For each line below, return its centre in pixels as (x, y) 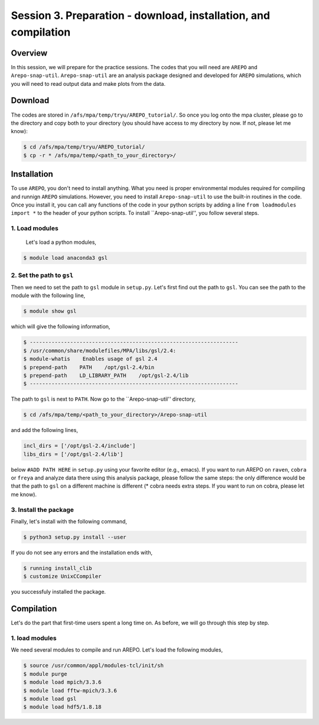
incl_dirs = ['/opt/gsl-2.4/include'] (79, 446)
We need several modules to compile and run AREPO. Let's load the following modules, (117, 650)
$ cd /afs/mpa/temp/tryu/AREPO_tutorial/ (84, 147)
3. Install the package (42, 510)
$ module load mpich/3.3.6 (62, 682)
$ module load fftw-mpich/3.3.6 (70, 690)
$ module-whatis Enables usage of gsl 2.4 (90, 359)
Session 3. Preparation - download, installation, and (141, 15)
